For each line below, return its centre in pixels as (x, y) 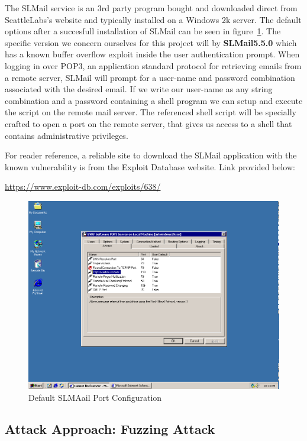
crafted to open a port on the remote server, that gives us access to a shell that (148, 123)
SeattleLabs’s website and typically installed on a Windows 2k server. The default (153, 19)
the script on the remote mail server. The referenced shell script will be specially (151, 112)
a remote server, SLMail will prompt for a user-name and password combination (150, 77)
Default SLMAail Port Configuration (95, 397)
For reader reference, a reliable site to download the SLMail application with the (151, 155)
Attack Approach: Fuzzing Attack (110, 429)
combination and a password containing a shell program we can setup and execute (154, 100)
